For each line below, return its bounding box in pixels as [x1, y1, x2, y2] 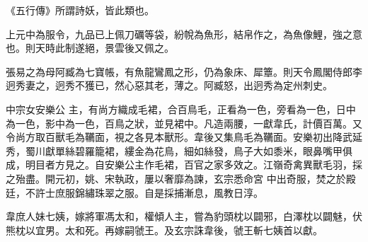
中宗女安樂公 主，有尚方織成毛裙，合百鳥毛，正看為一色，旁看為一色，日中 [6, 101, 356, 116]
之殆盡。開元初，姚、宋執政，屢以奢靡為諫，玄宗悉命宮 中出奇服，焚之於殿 [6, 171, 356, 185]
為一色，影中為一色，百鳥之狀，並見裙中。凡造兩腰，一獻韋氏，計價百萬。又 [6, 115, 362, 130]
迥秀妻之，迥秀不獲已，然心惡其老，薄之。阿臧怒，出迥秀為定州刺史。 [6, 78, 333, 93]
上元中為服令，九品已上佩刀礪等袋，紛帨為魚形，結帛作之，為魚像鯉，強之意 [6, 26, 362, 41]
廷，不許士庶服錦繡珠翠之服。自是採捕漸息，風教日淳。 [6, 185, 263, 200]
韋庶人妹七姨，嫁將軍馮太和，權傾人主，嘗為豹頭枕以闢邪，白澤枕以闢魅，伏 [6, 209, 362, 224]
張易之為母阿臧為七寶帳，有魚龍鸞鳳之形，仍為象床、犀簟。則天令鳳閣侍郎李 [6, 64, 362, 79]
